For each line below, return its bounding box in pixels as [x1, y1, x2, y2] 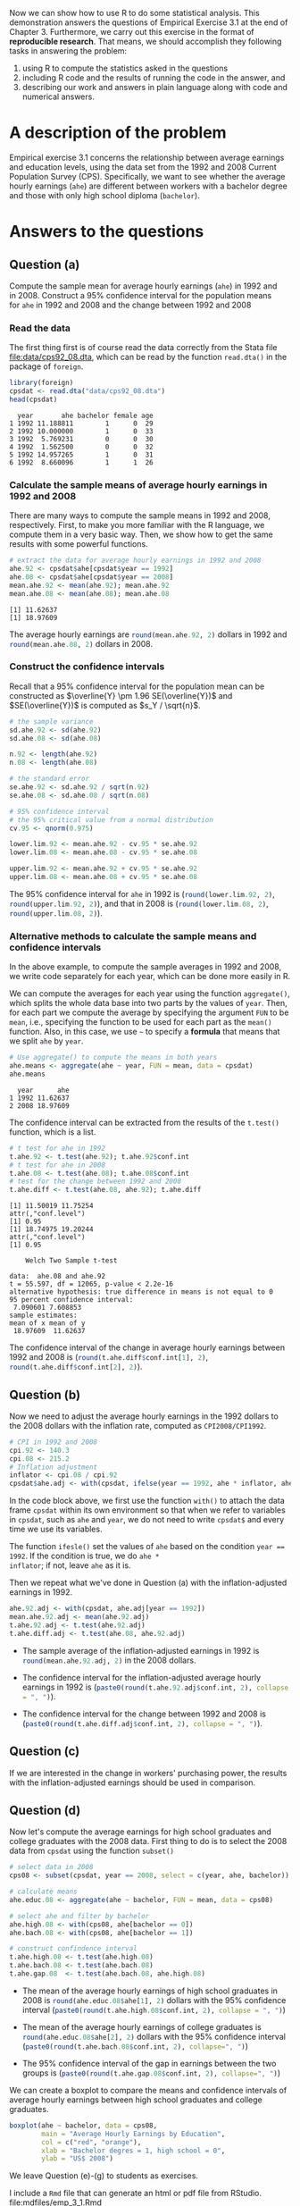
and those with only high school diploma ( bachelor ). [9, 189, 201, 200]
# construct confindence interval [9, 1944, 138, 1953]
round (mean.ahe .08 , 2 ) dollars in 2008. [9, 638, 154, 649]
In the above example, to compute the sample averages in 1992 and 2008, [9, 961, 282, 972]
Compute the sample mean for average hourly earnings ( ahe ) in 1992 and [9, 281, 278, 291]
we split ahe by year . [9, 1036, 84, 1046]
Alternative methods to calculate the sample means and [9, 929, 257, 942]
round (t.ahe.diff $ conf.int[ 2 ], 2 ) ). [9, 1362, 143, 1372]
